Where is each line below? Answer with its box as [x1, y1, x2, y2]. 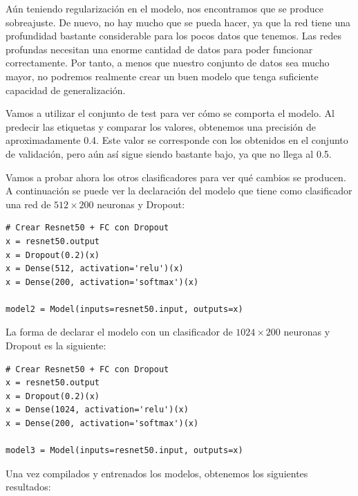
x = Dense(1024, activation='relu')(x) [6, 405, 189, 415]
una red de [6, 196, 51, 211]
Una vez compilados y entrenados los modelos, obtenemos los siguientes [6, 466, 308, 480]
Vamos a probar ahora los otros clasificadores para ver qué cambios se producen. [6, 169, 346, 184]
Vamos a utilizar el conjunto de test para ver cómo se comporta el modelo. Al [6, 106, 335, 120]
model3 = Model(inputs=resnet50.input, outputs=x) [6, 446, 243, 456]
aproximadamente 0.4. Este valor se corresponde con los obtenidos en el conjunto [6, 133, 348, 147]
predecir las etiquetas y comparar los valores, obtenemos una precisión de [6, 119, 317, 134]
